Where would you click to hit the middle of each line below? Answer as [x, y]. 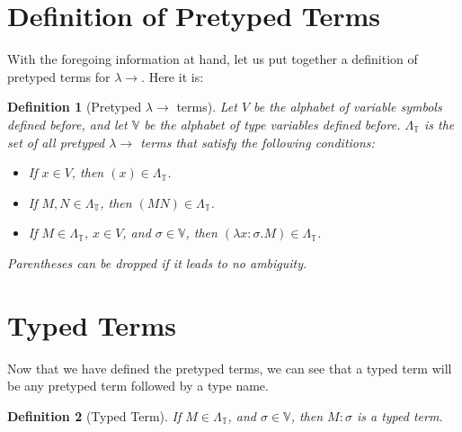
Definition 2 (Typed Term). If [94, 415]
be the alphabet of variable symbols [348, 107]
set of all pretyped [56, 142]
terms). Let [207, 107]
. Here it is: [173, 76]
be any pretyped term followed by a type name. [138, 386]
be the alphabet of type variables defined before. [272, 124]
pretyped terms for [59, 76]
